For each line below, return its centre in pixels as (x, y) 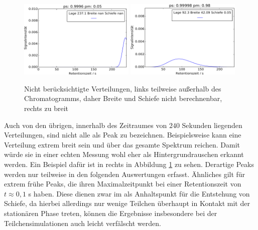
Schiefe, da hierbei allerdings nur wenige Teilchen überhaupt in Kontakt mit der (127, 203)
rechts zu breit (46, 108)
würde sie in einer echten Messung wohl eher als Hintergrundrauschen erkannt (124, 154)
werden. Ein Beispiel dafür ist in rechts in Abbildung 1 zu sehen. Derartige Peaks (129, 164)
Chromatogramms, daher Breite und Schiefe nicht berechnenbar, (123, 98)
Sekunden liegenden (212, 125)
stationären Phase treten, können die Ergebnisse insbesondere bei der (111, 213)
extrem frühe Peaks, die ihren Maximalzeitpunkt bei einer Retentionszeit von (123, 184)
